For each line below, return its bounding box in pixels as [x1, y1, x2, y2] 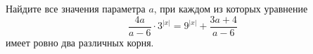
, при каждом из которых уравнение [153, 1, 308, 15]
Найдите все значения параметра [6, 1, 146, 15]
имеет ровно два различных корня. [6, 35, 154, 49]
